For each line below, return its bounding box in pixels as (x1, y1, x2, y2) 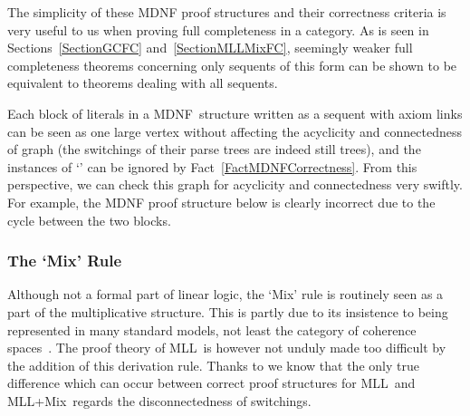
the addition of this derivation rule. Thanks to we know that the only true (7, 355, 419, 374)
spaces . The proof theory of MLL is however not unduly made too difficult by (7, 338, 446, 357)
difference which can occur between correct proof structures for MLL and (7, 373, 416, 392)
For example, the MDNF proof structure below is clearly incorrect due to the (7, 192, 436, 211)
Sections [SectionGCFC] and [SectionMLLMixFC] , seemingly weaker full (7, 38, 413, 57)
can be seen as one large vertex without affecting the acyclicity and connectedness (7, 121, 462, 140)
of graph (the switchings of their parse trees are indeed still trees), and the (7, 140, 421, 159)
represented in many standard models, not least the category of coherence (7, 320, 417, 339)
